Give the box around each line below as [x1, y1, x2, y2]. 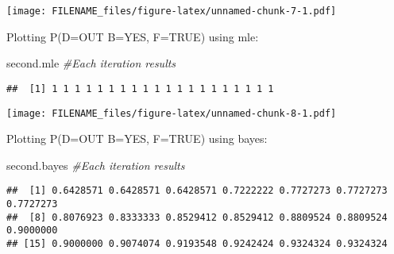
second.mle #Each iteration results [6, 55, 176, 71]
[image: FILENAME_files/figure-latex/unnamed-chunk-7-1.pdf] [6, 6, 337, 17]
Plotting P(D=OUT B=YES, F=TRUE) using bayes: [6, 130, 268, 147]
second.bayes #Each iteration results [6, 156, 185, 173]
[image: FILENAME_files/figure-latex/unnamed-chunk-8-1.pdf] [6, 107, 337, 119]
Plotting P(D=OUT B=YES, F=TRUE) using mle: [6, 28, 259, 44]
